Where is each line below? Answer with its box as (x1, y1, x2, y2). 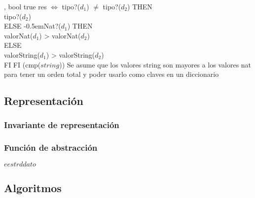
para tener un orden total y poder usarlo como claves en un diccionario (4, 69, 219, 79)
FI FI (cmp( (4, 59, 41, 69)
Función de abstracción (4, 141, 98, 154)
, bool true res (4, 1, 47, 11)
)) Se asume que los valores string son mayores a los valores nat (59, 59, 252, 69)
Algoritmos (4, 180, 62, 195)
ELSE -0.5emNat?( (4, 21, 61, 31)
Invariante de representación (4, 119, 119, 131)
